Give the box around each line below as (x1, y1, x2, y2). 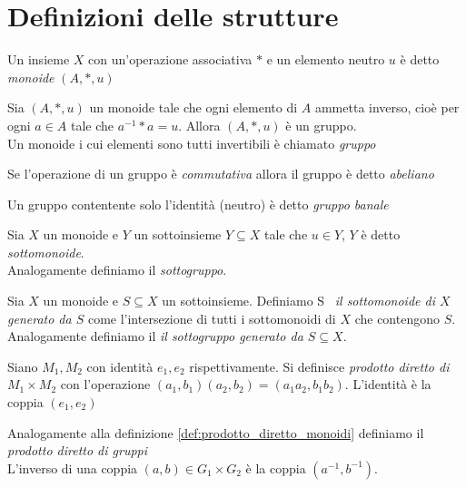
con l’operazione (60, 375, 151, 394)
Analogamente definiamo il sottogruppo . (7, 260, 227, 279)
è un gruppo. (285, 115, 357, 134)
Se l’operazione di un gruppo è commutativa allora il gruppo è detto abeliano (7, 164, 434, 183)
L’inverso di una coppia (7, 458, 138, 477)
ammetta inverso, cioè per (314, 98, 460, 117)
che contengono (354, 308, 440, 327)
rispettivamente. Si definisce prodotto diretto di (189, 356, 450, 375)
